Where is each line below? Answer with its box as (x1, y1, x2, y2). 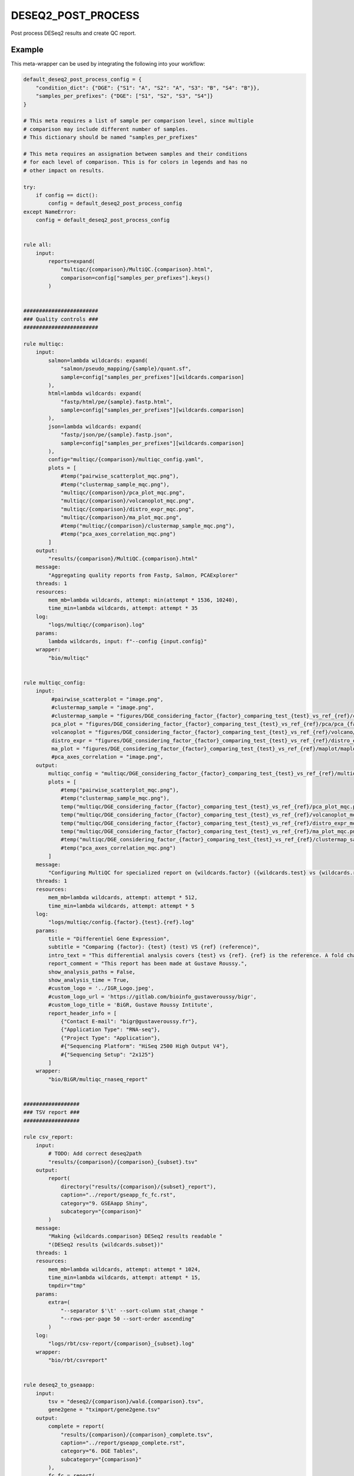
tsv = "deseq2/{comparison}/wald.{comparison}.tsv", (48, 1398, 204, 1405)
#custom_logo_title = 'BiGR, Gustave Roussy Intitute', (48, 1001, 214, 1008)
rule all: (23, 241, 52, 248)
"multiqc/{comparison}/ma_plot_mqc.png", (60, 514, 182, 521)
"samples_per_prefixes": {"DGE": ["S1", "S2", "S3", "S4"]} (35, 93, 214, 100)
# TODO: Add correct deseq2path (48, 1150, 142, 1157)
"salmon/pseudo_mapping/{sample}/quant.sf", (60, 365, 192, 372)
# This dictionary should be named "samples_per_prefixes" (23, 134, 198, 141)
